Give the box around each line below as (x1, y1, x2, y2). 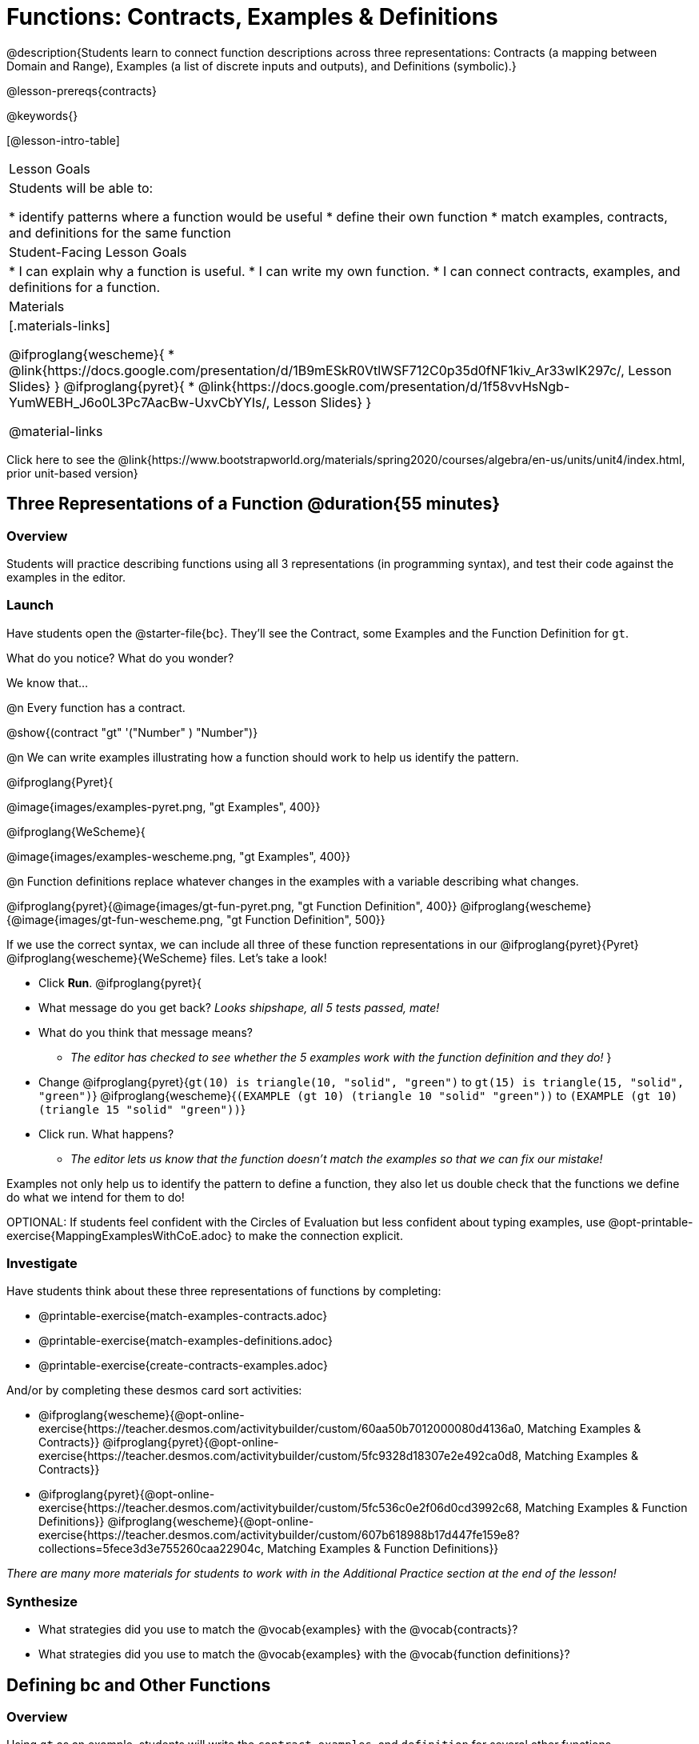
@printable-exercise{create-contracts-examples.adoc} (38, 1358, 329, 1373)
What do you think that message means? (38, 1025, 253, 1039)
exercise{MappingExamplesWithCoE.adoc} (6, 1228, 233, 1242)
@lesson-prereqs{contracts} (6, 83, 157, 98)
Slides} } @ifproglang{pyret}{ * (9, 378, 195, 394)
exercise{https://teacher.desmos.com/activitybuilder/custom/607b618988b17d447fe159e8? (38, 1528, 520, 1542)
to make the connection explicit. (235, 1228, 403, 1242)
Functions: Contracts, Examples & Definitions (6, 3, 498, 30)
